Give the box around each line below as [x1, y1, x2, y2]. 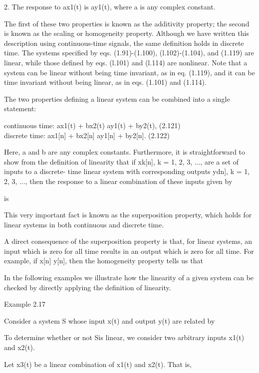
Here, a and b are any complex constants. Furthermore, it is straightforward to [4, 147, 246, 157]
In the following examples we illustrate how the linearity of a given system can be [4, 272, 254, 283]
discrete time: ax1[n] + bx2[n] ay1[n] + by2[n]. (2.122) [4, 130, 170, 140]
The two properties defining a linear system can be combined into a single [4, 93, 230, 104]
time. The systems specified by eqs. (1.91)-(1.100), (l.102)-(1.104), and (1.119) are [4, 47, 254, 58]
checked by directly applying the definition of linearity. [4, 282, 171, 292]
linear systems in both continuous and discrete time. [4, 219, 164, 229]
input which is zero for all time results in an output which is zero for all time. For [4, 245, 254, 256]
